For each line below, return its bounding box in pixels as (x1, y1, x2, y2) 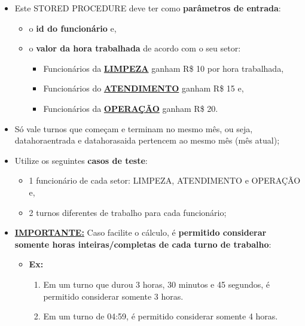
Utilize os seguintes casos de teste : (14, 154, 148, 166)
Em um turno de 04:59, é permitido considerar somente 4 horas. (43, 310, 278, 322)
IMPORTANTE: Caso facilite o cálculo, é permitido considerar (14, 226, 267, 239)
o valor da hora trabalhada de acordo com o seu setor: (29, 42, 241, 54)
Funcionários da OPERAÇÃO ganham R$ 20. (43, 102, 218, 114)
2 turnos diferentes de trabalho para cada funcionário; (29, 206, 227, 218)
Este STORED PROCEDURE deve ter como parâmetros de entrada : (14, 2, 281, 14)
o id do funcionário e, (29, 22, 117, 34)
